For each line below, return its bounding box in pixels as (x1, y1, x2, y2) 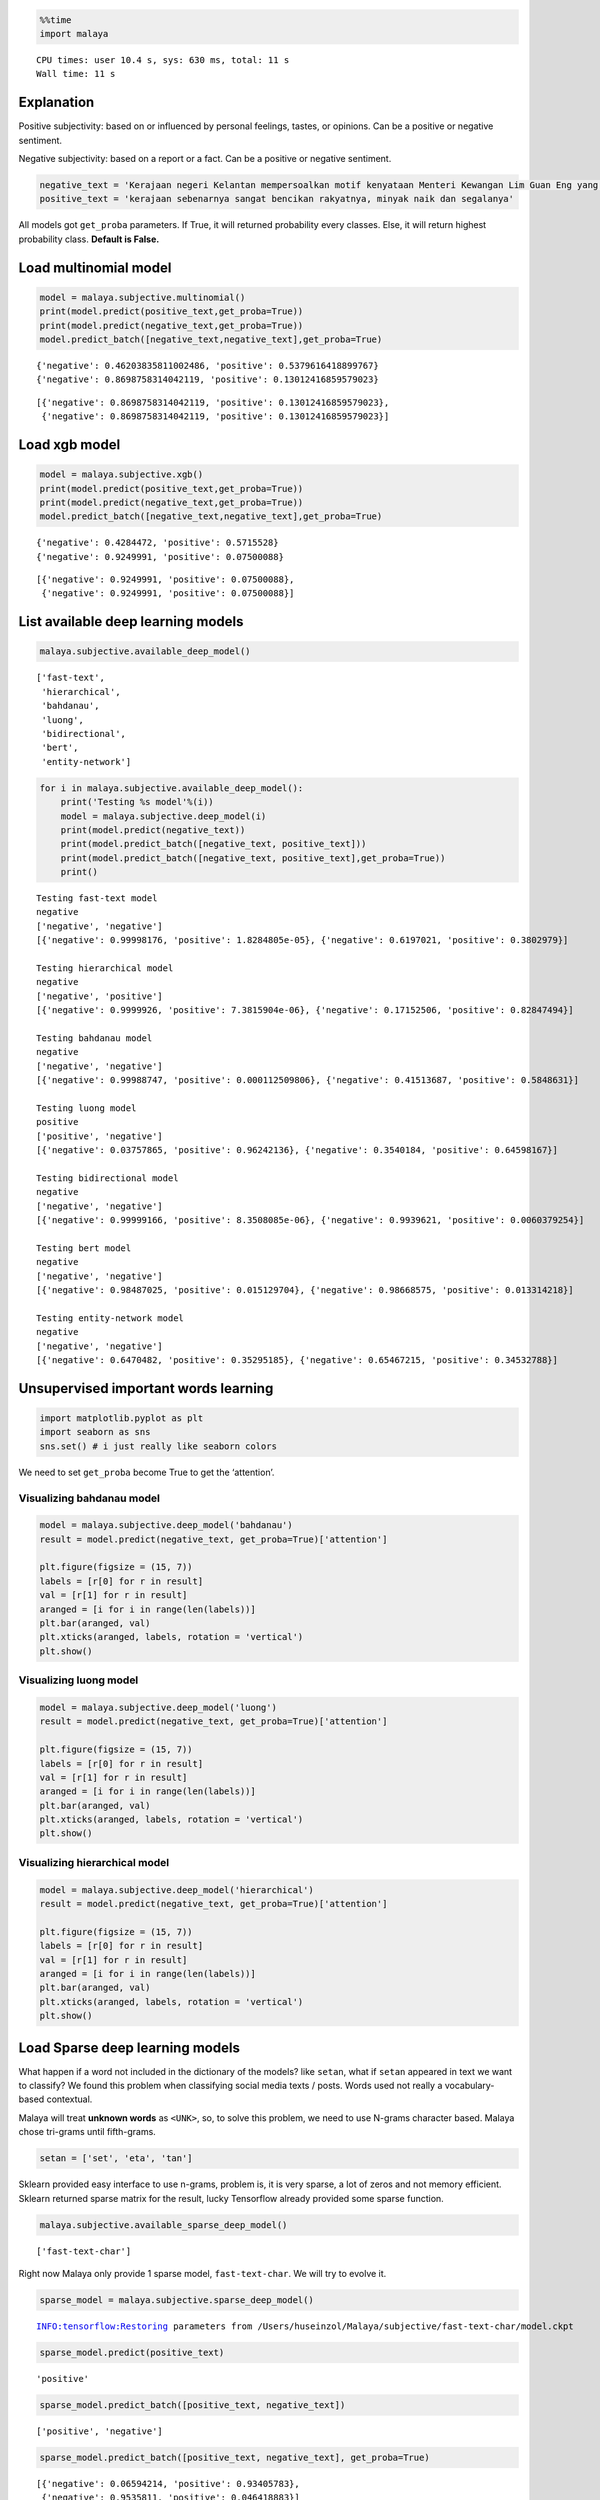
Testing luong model (36, 1102, 137, 1114)
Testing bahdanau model (36, 1033, 153, 1044)
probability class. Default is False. (18, 233, 160, 245)
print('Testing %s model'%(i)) (60, 796, 214, 808)
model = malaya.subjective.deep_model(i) (60, 810, 267, 822)
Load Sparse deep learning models (18, 2039, 240, 2056)
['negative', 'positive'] (36, 990, 164, 1002)
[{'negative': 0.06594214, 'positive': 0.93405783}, (36, 2478, 300, 2489)
